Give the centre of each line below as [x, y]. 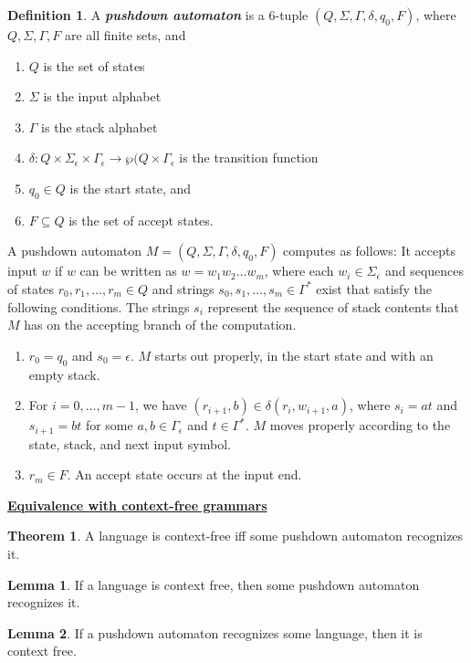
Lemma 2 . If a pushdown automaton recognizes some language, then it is [215, 632]
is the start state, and [131, 188]
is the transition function [249, 158]
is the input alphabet [102, 96]
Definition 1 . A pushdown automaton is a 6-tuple [158, 15]
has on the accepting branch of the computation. [160, 325]
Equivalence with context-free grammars [137, 505]
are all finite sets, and [126, 35]
